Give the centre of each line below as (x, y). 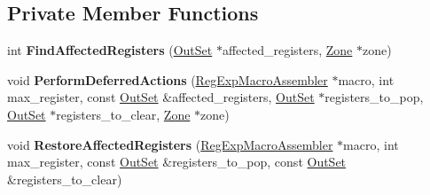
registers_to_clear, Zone (123, 114)
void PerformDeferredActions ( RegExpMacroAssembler (168, 79)
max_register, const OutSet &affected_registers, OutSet (161, 97)
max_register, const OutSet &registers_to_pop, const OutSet (177, 162)
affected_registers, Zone (287, 50)
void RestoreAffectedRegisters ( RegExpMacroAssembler (170, 144)
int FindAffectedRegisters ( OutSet (110, 50)
